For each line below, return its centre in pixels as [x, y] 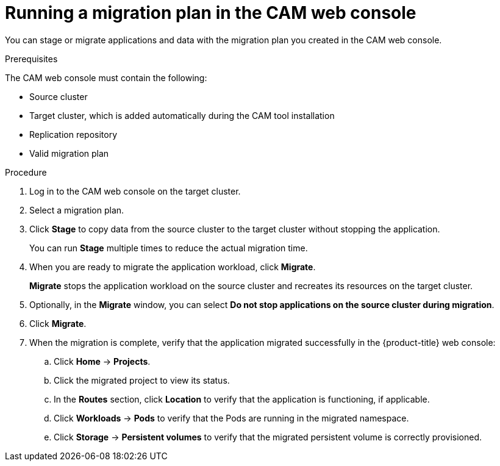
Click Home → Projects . [102, 361]
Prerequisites [31, 59]
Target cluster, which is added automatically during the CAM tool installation [182, 115]
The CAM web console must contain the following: [106, 77]
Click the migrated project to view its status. [142, 380]
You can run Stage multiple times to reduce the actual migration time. [169, 248]
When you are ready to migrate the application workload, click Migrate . [173, 267]
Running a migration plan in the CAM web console [211, 13]
